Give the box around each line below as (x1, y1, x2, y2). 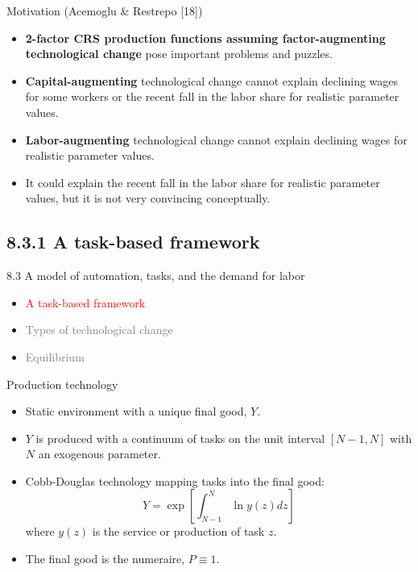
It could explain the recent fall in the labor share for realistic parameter (25, 173, 380, 190)
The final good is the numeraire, (25, 550, 185, 567)
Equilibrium (25, 348, 85, 365)
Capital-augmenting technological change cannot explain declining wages (25, 72, 399, 89)
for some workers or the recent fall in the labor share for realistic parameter (25, 88, 399, 105)
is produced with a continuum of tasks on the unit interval (35, 429, 325, 446)
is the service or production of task (92, 523, 265, 540)
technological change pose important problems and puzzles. (25, 45, 333, 62)
